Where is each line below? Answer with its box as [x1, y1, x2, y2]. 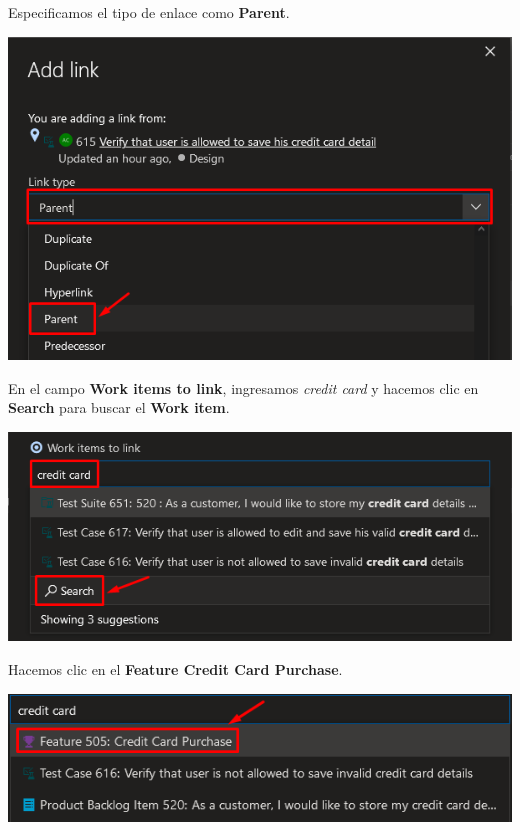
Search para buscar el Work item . [8, 397, 230, 418]
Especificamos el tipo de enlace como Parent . [8, 2, 290, 22]
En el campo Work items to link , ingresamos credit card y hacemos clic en [8, 377, 479, 398]
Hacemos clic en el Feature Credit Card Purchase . [8, 658, 343, 679]
